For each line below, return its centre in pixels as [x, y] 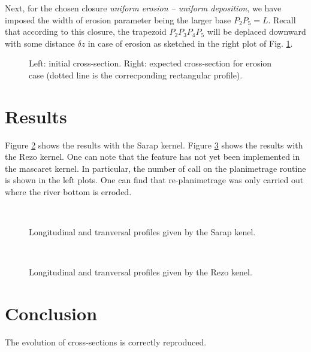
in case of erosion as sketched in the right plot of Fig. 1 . [190, 43]
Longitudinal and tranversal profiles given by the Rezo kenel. [141, 272]
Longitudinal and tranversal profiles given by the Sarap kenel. [142, 232]
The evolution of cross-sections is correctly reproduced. [106, 342]
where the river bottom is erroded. [68, 192]
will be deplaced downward [256, 31]
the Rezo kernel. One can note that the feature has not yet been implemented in [153, 157]
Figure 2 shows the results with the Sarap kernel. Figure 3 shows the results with [154, 145]
